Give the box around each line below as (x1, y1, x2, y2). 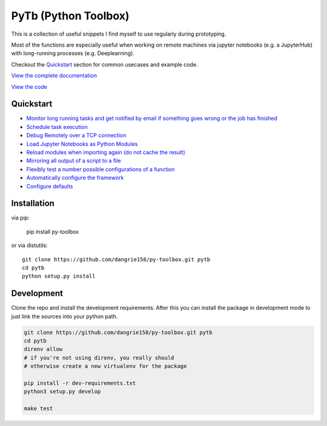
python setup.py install (22, 273, 96, 280)
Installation (11, 198, 54, 209)
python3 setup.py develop (24, 388, 101, 395)
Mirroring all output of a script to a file (26, 157, 121, 165)
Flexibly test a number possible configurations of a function (26, 165, 175, 172)
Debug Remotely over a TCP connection (26, 132, 127, 139)
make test (24, 405, 53, 412)
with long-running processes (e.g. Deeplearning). (11, 50, 134, 57)
